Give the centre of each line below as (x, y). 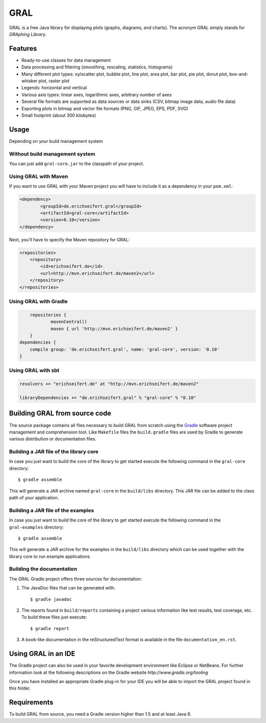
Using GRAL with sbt (34, 370)
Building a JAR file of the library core (54, 452)
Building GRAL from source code (60, 413)
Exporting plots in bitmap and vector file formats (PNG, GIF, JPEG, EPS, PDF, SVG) (105, 108)
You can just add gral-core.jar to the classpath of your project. (77, 164)
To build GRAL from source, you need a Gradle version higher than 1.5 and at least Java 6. (100, 714)
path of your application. (34, 498)
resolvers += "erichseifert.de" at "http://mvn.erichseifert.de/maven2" (109, 384)
